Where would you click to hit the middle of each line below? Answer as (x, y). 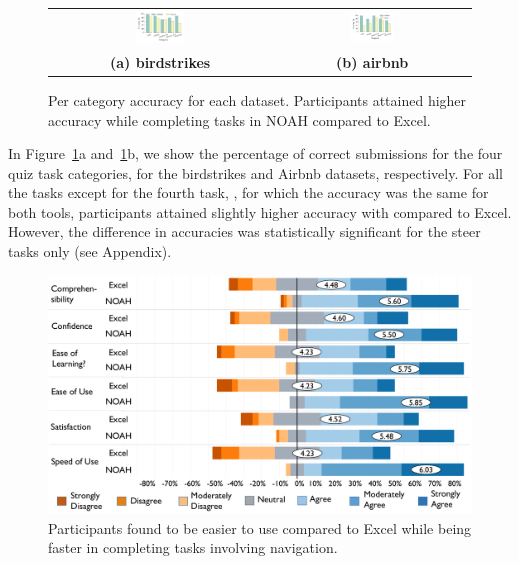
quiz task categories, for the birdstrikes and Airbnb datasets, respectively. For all (255, 172)
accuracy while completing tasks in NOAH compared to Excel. (239, 119)
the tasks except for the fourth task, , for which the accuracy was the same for (248, 192)
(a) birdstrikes (160, 61)
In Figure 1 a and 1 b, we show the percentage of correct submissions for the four (255, 153)
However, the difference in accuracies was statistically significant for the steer (244, 231)
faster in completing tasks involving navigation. (193, 547)
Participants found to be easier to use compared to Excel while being (260, 527)
